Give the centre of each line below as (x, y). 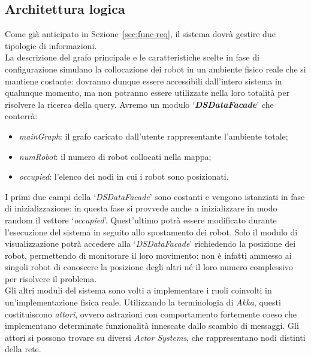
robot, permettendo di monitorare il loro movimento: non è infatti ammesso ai (148, 255)
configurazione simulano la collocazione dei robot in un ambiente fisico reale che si (155, 69)
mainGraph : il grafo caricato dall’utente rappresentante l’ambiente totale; (153, 136)
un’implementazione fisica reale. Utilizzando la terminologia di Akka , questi (143, 302)
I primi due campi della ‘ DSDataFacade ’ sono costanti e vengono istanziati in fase (155, 196)
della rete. (23, 349)
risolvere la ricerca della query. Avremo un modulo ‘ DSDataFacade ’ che (139, 104)
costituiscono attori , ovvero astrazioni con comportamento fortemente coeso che (151, 314)
